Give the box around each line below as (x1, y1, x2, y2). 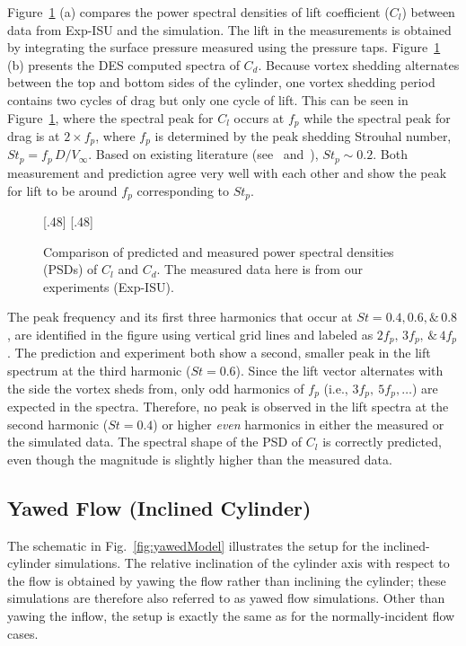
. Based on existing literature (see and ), (88, 145, 319, 164)
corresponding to (136, 181, 229, 199)
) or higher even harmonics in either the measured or (153, 414, 444, 433)
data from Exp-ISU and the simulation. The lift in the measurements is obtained (7, 20, 452, 39)
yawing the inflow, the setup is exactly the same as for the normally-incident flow (7, 606, 455, 624)
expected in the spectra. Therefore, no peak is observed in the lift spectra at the (7, 397, 449, 416)
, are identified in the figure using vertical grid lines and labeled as (7, 324, 374, 343)
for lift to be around (7, 181, 118, 199)
